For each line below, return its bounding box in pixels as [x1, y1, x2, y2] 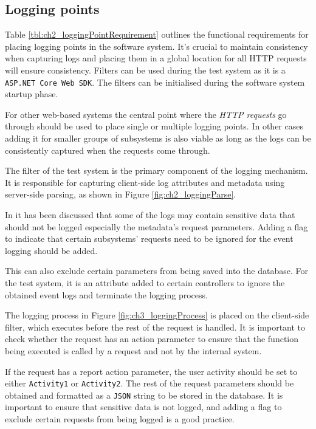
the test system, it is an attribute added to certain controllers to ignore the [5, 276, 285, 289]
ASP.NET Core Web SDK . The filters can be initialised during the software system [5, 75, 305, 88]
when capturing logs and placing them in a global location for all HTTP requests [5, 52, 307, 64]
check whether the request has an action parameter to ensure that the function [5, 332, 299, 345]
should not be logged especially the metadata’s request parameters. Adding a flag [5, 220, 308, 233]
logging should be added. [5, 244, 98, 256]
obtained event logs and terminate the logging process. [5, 288, 208, 301]
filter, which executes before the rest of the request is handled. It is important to [5, 320, 306, 333]
